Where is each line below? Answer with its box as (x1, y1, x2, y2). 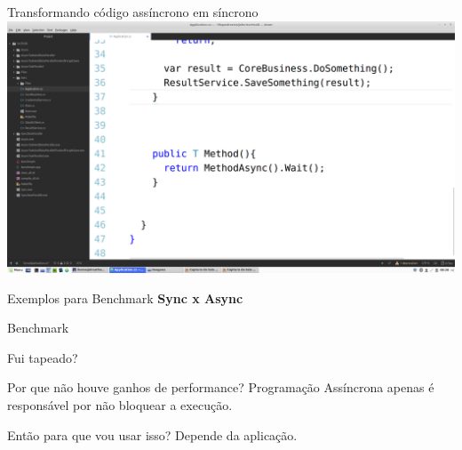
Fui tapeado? (7, 348, 78, 366)
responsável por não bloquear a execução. (7, 396, 233, 414)
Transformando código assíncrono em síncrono (7, 3, 259, 20)
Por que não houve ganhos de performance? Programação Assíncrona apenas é (7, 378, 434, 397)
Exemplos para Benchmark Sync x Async (7, 288, 243, 307)
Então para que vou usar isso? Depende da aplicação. (7, 425, 298, 444)
